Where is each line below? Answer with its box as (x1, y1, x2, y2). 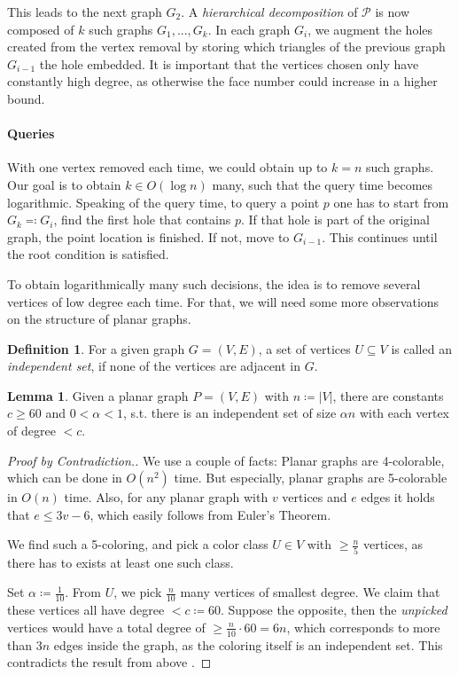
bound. (7, 89, 45, 107)
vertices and (282, 488, 347, 506)
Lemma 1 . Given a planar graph (7, 386, 189, 404)
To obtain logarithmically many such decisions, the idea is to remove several (7, 274, 421, 293)
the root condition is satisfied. (7, 245, 169, 263)
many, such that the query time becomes (212, 175, 433, 193)
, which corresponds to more (286, 617, 440, 636)
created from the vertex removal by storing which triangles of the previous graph (7, 37, 446, 56)
